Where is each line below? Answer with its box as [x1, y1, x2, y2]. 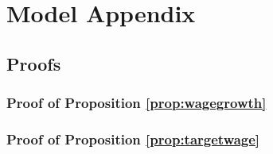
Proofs [6, 51, 61, 75]
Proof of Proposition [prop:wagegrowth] [6, 93, 267, 113]
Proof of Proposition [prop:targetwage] [6, 129, 260, 148]
